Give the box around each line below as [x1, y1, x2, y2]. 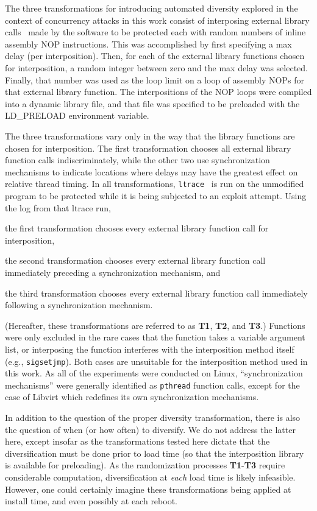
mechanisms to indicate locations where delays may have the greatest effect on [5, 165, 298, 178]
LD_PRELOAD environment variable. [5, 109, 149, 122]
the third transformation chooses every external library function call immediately [5, 286, 308, 299]
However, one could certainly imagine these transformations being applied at [5, 482, 291, 495]
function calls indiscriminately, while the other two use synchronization [5, 153, 270, 166]
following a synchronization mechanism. [5, 298, 153, 311]
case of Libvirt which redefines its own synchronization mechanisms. [5, 390, 259, 403]
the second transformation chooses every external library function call [5, 254, 266, 267]
